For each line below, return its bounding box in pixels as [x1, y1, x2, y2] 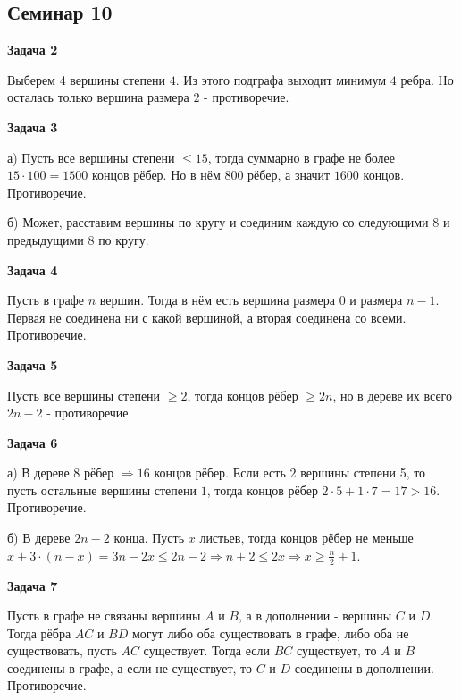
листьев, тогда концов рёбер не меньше [199, 528, 414, 547]
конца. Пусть [113, 528, 185, 547]
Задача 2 [7, 40, 58, 59]
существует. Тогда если [143, 641, 270, 660]
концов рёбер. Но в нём [91, 165, 221, 184]
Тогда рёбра [7, 623, 71, 642]
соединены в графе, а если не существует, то [7, 658, 252, 677]
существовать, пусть [7, 641, 117, 660]
